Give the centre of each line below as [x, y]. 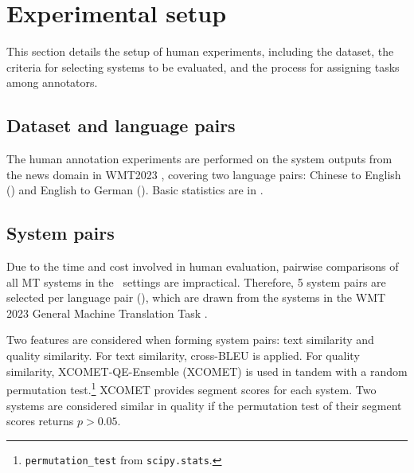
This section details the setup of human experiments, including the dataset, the [200, 51]
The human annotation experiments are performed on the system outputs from [199, 159]
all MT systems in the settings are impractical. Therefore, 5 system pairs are [196, 281]
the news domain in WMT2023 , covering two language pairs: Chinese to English [204, 174]
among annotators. [52, 82]
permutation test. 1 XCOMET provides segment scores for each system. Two [191, 388]
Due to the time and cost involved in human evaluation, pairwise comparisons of [203, 266]
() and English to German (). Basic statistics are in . [135, 190]
